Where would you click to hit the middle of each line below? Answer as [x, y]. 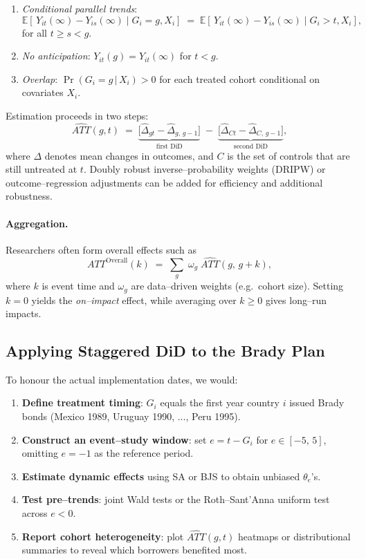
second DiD [251, 147]
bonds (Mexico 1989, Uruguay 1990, [98, 416]
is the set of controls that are [289, 155]
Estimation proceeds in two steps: [77, 115]
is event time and [78, 286]
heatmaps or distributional [294, 536]
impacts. [24, 313]
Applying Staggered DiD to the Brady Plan [165, 351]
